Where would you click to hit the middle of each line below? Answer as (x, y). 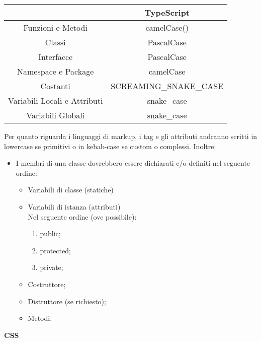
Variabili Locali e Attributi (56, 100)
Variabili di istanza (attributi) (74, 206)
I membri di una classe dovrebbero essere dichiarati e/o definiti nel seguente (133, 163)
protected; (55, 250)
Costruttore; (47, 284)
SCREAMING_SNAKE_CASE (167, 86)
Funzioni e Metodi (55, 27)
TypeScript (167, 12)
